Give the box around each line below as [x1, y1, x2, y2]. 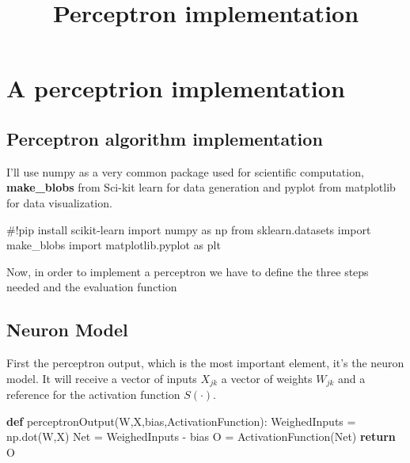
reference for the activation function [6, 386, 180, 403]
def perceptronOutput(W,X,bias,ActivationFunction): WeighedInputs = [6, 412, 356, 429]
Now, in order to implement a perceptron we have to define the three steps [6, 263, 369, 279]
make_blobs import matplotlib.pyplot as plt [6, 237, 221, 253]
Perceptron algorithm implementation [6, 126, 323, 150]
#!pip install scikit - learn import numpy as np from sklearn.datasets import [6, 221, 371, 237]
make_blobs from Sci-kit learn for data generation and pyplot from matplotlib [6, 179, 396, 195]
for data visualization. [6, 194, 112, 211]
